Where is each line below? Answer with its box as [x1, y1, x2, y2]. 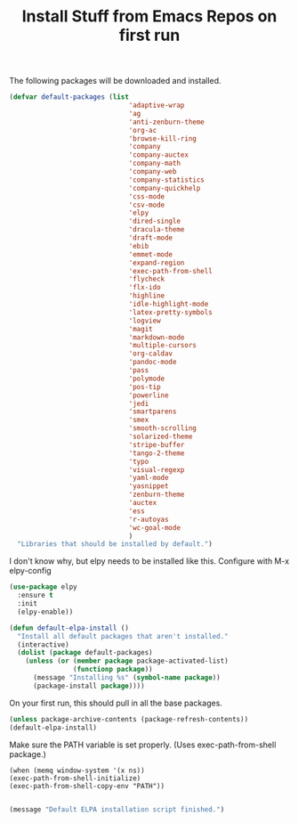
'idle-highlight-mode [128, 300, 209, 309]
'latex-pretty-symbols [128, 307, 213, 317]
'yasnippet [128, 482, 169, 491]
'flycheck [128, 274, 165, 284]
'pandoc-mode [128, 358, 177, 367]
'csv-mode [128, 200, 165, 209]
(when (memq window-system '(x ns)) [9, 766, 145, 775]
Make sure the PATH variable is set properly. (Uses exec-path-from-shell [9, 739, 277, 750]
